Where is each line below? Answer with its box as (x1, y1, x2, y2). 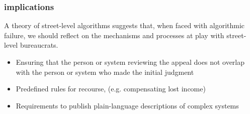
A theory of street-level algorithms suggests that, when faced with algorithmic (4, 20, 245, 31)
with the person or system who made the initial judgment (16, 66, 194, 77)
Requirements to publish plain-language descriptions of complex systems (16, 100, 239, 110)
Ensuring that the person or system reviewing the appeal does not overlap (16, 57, 245, 67)
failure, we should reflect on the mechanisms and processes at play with (4, 30, 224, 40)
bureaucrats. (20, 40, 58, 50)
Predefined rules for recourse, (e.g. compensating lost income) (16, 83, 206, 94)
